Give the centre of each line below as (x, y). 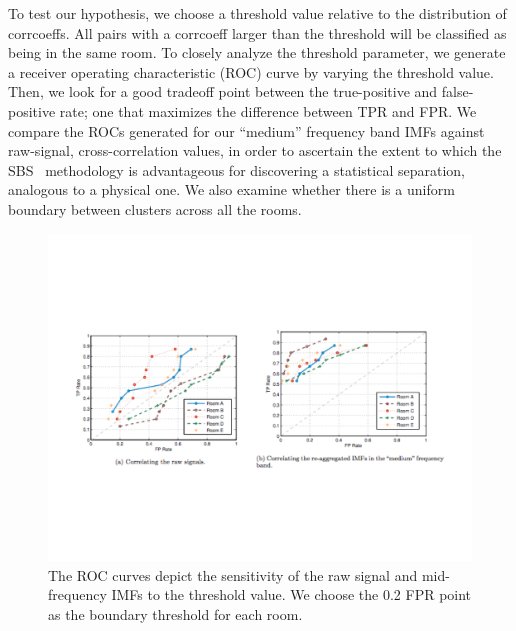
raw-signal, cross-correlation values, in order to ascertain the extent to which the (255, 150)
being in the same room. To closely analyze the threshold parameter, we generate (257, 52)
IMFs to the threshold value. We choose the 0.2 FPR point (291, 594)
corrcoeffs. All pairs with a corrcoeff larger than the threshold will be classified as (257, 32)
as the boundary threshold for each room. (175, 613)
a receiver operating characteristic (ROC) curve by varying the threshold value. (251, 71)
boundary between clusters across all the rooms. (155, 208)
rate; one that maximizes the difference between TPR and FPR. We (268, 110)
